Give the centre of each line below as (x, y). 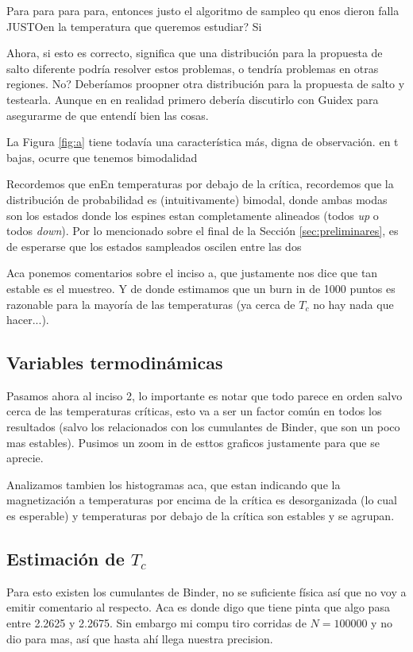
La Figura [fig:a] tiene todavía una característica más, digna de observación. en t (203, 142)
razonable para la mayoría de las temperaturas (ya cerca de (151, 304)
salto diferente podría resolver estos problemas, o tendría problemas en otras (193, 68)
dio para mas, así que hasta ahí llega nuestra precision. (140, 638)
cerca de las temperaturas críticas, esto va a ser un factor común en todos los (194, 411)
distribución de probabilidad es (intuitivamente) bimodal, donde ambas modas (197, 199)
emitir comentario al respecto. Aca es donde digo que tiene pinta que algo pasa (198, 607)
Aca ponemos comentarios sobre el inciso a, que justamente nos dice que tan (192, 273)
